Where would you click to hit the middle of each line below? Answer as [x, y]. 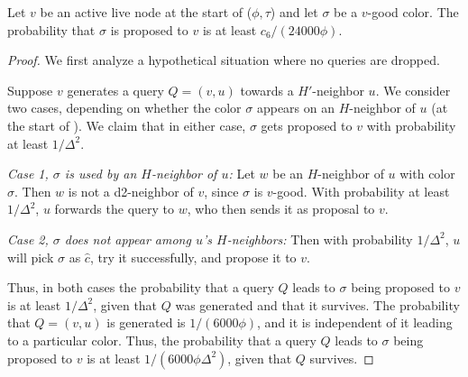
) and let [294, 12]
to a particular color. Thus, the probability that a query [162, 340]
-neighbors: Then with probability [320, 239]
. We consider [413, 90]
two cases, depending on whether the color [124, 108]
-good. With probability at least [361, 191]
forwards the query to [115, 209]
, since [221, 191]
